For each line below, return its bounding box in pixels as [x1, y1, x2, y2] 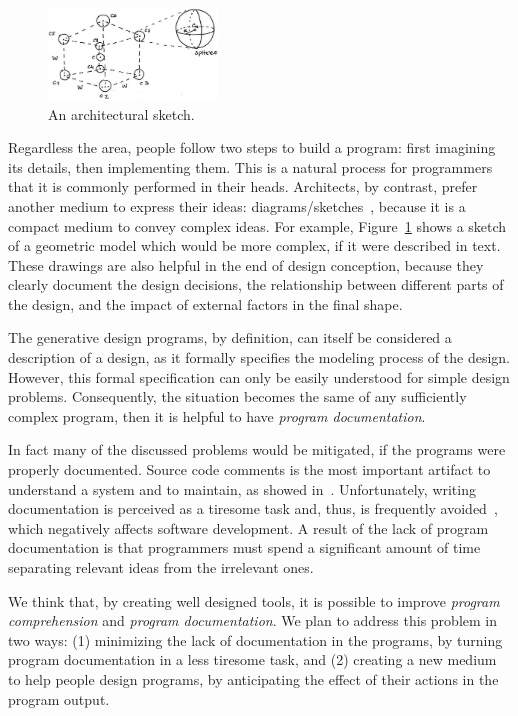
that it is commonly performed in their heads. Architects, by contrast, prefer [8, 176, 478, 197]
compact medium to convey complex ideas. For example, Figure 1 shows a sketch [8, 215, 507, 236]
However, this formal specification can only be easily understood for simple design [8, 366, 510, 387]
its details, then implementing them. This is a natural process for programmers [8, 156, 493, 177]
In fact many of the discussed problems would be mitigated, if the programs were [8, 439, 506, 460]
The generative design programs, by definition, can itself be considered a [8, 327, 452, 348]
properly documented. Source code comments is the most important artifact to [8, 459, 491, 480]
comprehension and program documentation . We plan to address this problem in [8, 610, 497, 631]
